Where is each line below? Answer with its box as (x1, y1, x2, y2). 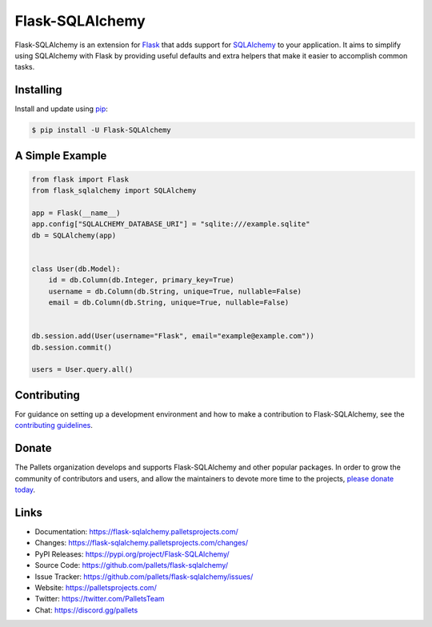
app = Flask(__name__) (31, 208, 121, 218)
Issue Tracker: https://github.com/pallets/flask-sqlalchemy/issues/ (34, 572, 254, 581)
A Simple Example (14, 149, 107, 162)
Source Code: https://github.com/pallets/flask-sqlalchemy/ (34, 561, 228, 570)
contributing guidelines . (14, 421, 94, 430)
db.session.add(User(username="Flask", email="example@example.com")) (31, 332, 315, 341)
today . (14, 485, 36, 495)
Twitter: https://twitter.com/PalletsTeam (34, 594, 165, 604)
